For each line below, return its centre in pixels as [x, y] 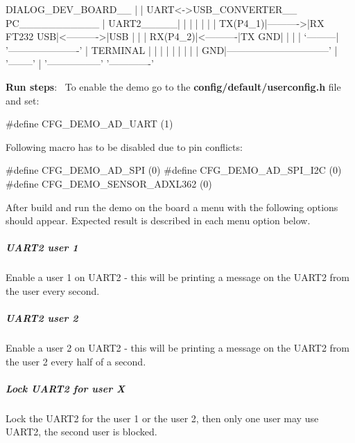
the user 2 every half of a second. [76, 361]
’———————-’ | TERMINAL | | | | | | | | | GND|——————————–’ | [172, 49]
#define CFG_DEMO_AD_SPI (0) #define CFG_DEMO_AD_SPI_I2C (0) [174, 170]
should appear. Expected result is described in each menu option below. [158, 220]
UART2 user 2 [42, 318]
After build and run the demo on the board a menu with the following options [172, 207]
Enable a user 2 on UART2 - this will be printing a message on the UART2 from [178, 348]
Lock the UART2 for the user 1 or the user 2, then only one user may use [162, 418]
